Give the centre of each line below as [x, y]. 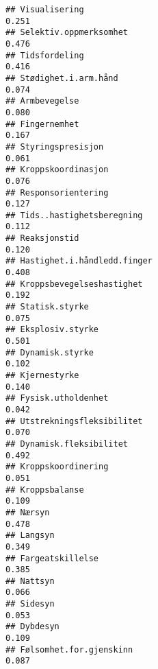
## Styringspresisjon [55, 146]
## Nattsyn [30, 581]
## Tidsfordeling [45, 55]
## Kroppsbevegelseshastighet [74, 284]
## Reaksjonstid [42, 238]
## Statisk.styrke [47, 307]
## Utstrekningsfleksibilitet [74, 421]
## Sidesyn [30, 604]
